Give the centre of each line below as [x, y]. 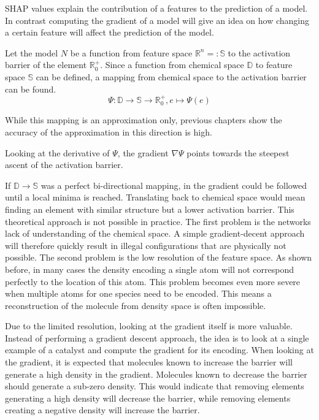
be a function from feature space [131, 52]
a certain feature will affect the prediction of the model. [110, 32]
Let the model [32, 52]
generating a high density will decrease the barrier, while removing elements [148, 398]
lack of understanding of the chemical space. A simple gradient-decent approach [155, 233]
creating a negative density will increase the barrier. [102, 410]
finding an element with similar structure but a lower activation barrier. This [150, 209]
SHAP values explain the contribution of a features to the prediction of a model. [156, 8]
